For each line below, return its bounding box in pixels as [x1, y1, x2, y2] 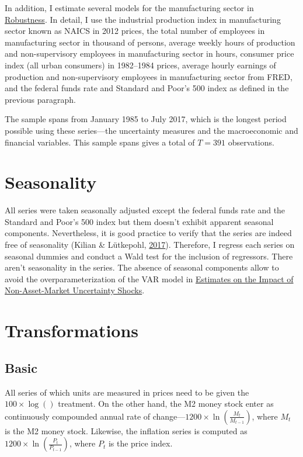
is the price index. [108, 437, 173, 449]
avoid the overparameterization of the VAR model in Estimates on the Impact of [5, 272, 294, 285]
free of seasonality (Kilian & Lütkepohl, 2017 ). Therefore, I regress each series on [5, 238, 295, 251]
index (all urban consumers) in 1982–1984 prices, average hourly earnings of [5, 58, 276, 71]
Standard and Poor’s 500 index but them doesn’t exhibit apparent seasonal [5, 215, 274, 227]
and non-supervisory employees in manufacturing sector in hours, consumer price [5, 47, 294, 60]
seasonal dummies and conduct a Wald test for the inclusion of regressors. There [5, 250, 293, 262]
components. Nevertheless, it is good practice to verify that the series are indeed [5, 227, 292, 239]
